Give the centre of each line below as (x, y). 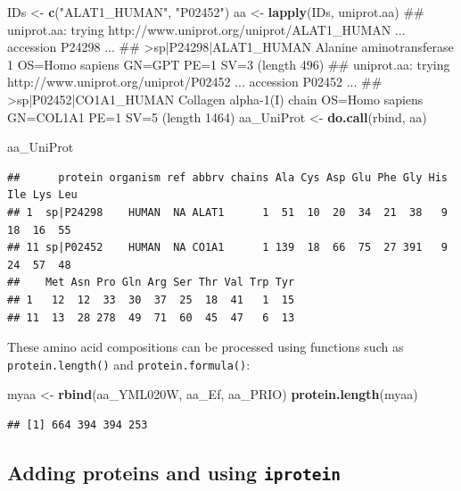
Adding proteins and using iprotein (174, 472)
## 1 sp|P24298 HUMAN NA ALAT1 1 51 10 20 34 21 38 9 (227, 212)
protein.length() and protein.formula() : (129, 364)
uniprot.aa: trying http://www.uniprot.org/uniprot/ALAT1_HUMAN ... (206, 29)
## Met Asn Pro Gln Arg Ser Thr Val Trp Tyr (151, 283)
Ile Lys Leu (42, 195)
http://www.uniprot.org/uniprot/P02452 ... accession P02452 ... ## (195, 82)
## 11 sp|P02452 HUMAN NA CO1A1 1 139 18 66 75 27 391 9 (227, 248)
